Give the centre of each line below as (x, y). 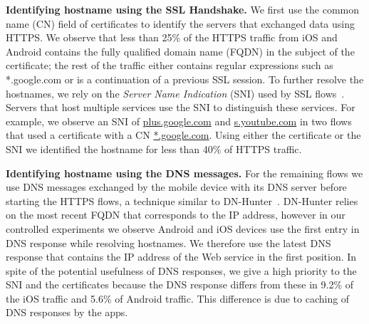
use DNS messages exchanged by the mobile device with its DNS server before (176, 187)
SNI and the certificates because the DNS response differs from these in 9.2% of (180, 284)
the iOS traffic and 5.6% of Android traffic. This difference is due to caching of (178, 298)
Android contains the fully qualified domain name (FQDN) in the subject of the (180, 51)
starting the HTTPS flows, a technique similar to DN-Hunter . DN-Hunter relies (182, 200)
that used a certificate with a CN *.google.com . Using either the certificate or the (183, 135)
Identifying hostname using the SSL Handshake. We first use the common (183, 9)
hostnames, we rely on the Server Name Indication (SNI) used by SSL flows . (175, 93)
